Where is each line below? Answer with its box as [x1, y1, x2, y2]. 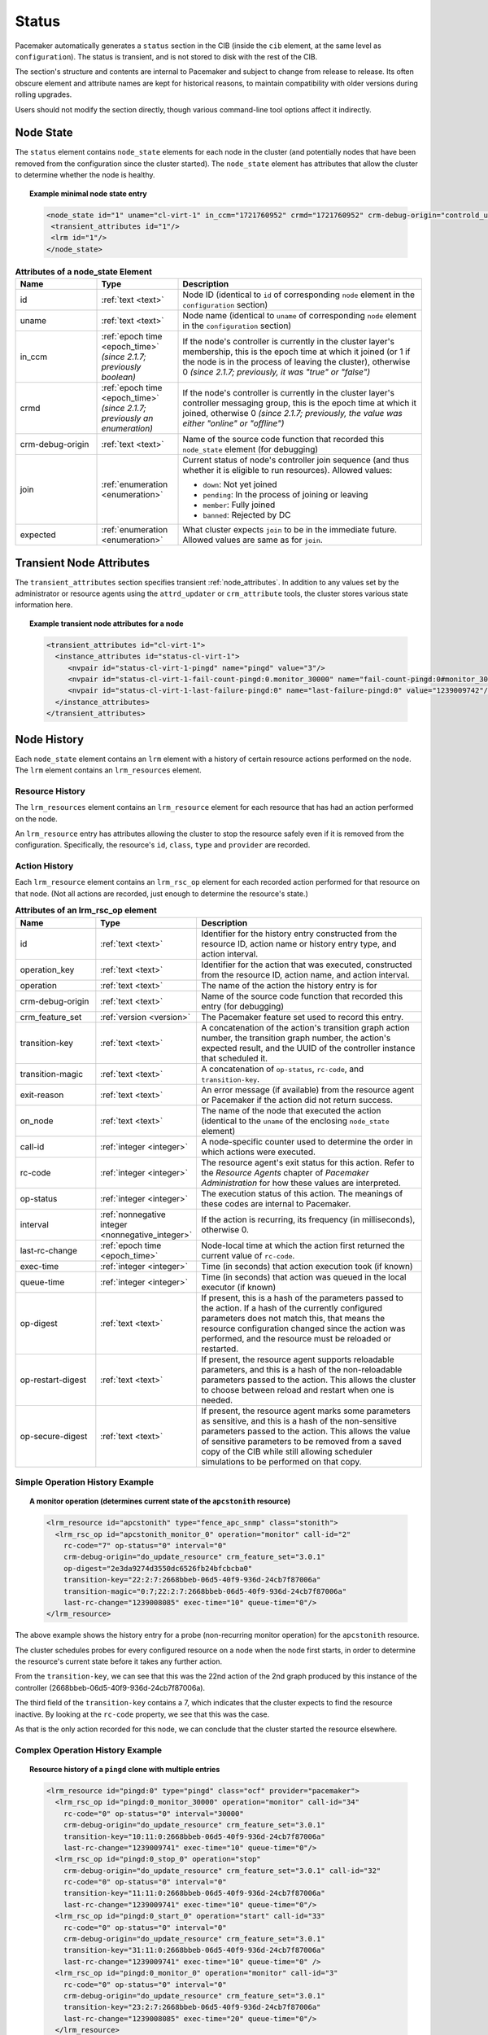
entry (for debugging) [201, 1000, 285, 1012]
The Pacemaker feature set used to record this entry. [201, 1011, 404, 1022]
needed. [201, 1394, 233, 1406]
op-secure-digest [20, 1430, 88, 1442]
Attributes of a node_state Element [15, 265, 152, 277]
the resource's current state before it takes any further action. [15, 1656, 223, 1666]
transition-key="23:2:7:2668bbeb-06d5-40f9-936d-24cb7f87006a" [63, 2002, 321, 2012]
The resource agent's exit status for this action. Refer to [201, 1157, 415, 1168]
